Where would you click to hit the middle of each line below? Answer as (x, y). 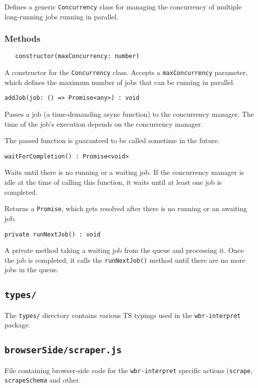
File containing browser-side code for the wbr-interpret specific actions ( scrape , (129, 370)
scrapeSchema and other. (43, 380)
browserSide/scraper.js (63, 350)
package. (18, 325)
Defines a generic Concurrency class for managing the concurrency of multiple (123, 6)
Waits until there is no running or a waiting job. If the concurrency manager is (124, 172)
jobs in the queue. (32, 270)
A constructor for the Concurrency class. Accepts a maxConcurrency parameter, (126, 72)
